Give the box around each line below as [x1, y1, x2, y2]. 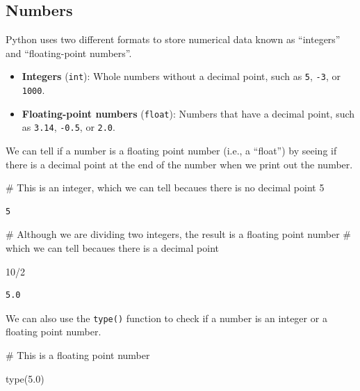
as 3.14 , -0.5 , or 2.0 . [22, 120, 115, 134]
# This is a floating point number [6, 348, 150, 362]
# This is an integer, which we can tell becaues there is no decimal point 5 [6, 180, 325, 195]
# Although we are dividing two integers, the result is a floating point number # [6, 227, 352, 241]
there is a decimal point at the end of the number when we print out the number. [6, 157, 353, 171]
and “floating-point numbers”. [6, 45, 132, 60]
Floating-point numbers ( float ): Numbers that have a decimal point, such [22, 106, 355, 120]
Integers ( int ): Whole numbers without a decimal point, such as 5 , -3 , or [22, 69, 341, 83]
